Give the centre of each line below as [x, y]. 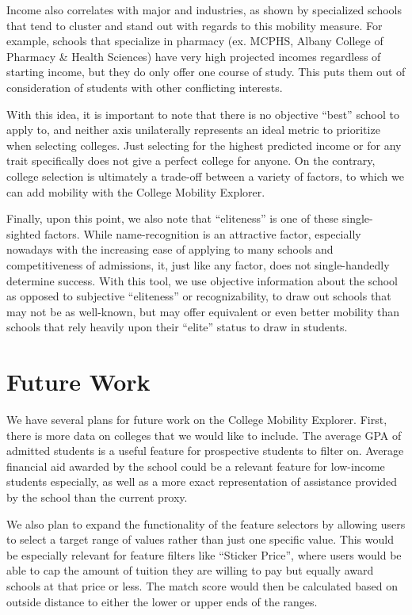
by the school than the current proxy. [97, 497]
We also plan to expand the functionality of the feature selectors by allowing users [206, 523]
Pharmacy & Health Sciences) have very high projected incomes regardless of [194, 56]
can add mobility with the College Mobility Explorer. [136, 191]
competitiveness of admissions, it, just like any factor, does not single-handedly [198, 264]
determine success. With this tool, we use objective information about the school [202, 280]
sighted [24, 233]
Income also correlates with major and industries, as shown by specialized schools [204, 10]
